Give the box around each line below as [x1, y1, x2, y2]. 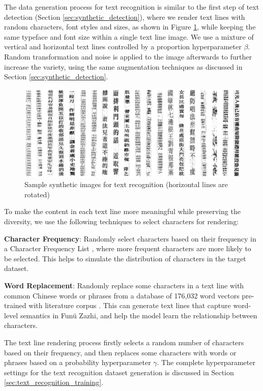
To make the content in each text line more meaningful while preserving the [4, 206, 241, 217]
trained [4, 300, 26, 311]
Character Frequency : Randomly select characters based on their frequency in [4, 233, 256, 244]
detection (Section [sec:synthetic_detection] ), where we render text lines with [4, 11, 245, 22]
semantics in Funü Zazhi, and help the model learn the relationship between [20, 310, 257, 320]
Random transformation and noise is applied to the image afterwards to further [4, 51, 252, 62]
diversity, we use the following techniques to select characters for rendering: [4, 216, 239, 227]
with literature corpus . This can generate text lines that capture [28, 300, 231, 311]
